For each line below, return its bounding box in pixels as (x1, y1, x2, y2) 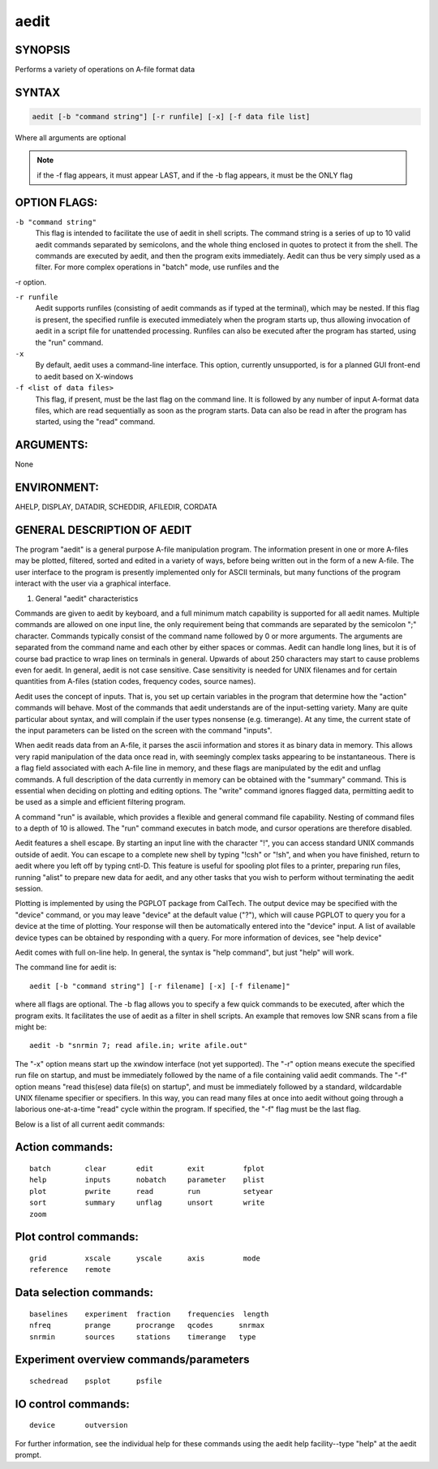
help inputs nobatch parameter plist (29, 1175, 265, 1184)
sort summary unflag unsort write (29, 1198, 265, 1208)
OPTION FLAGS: (15, 195, 98, 209)
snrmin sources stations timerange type (29, 1332, 256, 1342)
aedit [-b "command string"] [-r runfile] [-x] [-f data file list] (32, 112, 311, 122)
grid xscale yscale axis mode (29, 1254, 261, 1263)
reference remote (29, 1265, 111, 1274)
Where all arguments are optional (15, 133, 127, 143)
